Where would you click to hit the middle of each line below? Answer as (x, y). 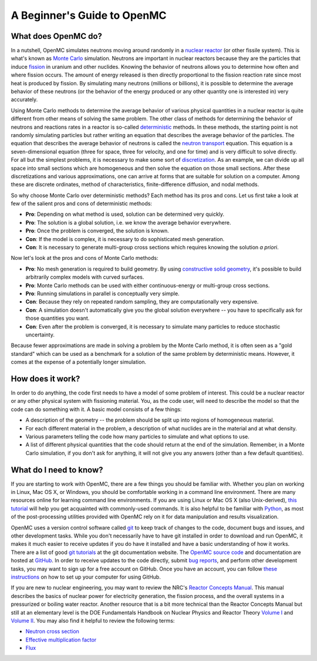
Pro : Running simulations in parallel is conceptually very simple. (102, 293)
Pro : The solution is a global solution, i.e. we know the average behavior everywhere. (128, 222)
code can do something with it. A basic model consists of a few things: (96, 409)
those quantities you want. (58, 318)
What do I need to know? (57, 470)
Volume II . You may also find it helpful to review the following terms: (93, 620)
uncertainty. (40, 335)
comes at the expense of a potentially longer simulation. (79, 362)
